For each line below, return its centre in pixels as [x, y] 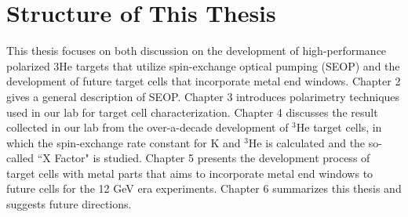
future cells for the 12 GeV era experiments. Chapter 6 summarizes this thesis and [204, 188]
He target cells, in [339, 127]
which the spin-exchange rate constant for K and [124, 142]
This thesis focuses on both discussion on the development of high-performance [197, 51]
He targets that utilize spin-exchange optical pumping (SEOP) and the [229, 65]
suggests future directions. [69, 204]
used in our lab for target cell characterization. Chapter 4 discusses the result [192, 112]
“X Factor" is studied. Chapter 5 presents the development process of [204, 158]
